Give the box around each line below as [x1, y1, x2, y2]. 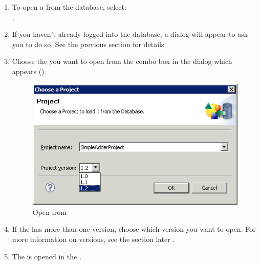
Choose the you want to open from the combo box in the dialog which [12, 56, 232, 67]
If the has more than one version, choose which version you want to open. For [12, 224, 256, 234]
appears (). [12, 65, 47, 76]
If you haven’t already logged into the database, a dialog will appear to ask [12, 29, 248, 39]
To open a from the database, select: [12, 2, 126, 12]
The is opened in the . [12, 251, 81, 261]
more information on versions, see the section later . [12, 233, 175, 244]
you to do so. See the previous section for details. [12, 38, 166, 49]
